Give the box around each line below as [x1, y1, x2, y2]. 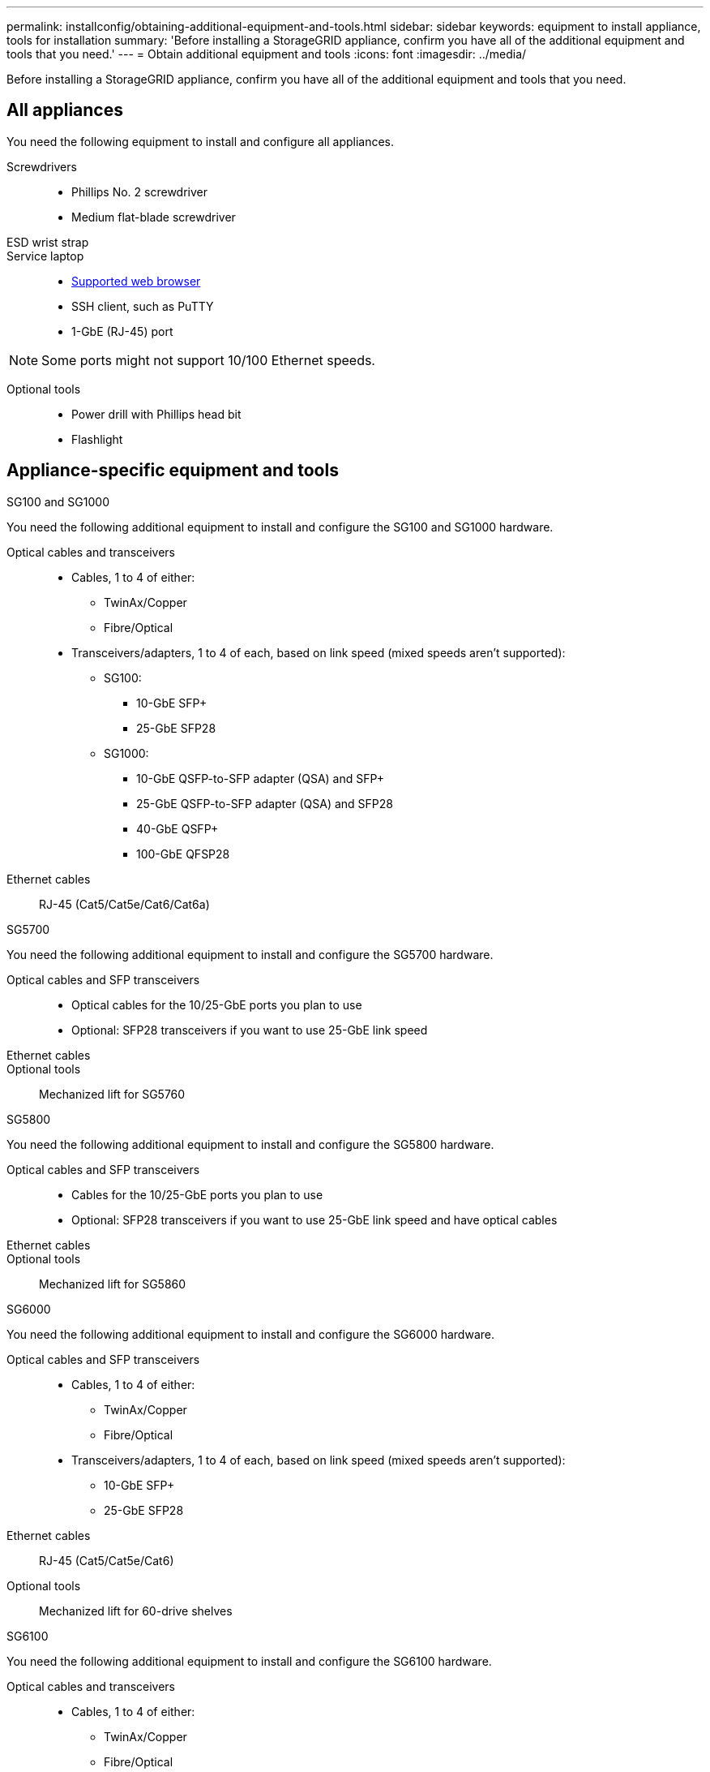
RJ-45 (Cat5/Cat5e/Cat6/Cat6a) [39, 897, 210, 911]
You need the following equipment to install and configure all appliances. [6, 134, 395, 148]
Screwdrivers [6, 159, 77, 174]
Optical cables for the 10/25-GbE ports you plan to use [71, 997, 362, 1012]
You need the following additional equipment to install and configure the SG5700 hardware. [6, 947, 494, 961]
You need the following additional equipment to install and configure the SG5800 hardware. [6, 1137, 494, 1151]
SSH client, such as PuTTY [71, 299, 214, 313]
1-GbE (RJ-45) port [71, 324, 173, 338]
